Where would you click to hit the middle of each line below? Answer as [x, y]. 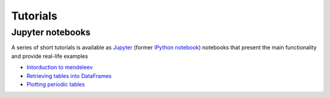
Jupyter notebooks [51, 32]
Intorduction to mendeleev [60, 68]
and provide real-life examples [50, 56]
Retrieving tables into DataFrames [69, 75]
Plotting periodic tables [56, 84]
